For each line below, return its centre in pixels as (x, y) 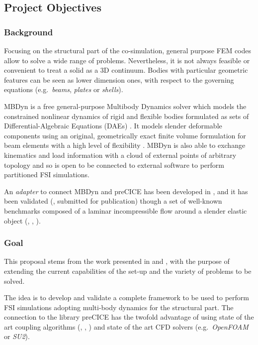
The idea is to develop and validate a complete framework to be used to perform (127, 297)
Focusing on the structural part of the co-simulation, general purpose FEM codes (128, 50)
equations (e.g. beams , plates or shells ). (64, 89)
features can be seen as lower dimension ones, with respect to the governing (119, 79)
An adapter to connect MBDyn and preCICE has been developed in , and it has (126, 191)
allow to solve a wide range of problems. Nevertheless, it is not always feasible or (127, 60)
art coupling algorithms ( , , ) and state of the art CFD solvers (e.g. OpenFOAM (126, 326)
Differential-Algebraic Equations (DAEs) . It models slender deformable (113, 126)
